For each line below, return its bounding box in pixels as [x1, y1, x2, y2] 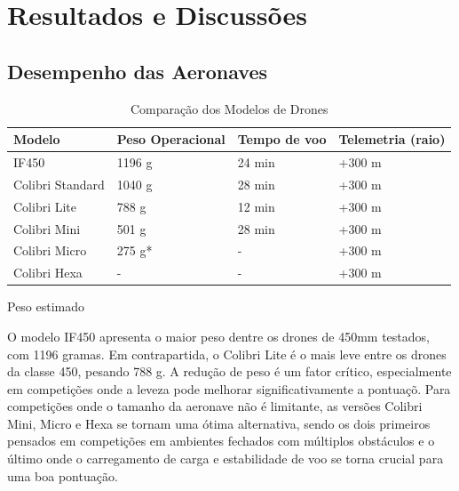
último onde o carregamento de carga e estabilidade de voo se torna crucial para [7, 449, 444, 468]
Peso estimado [7, 297, 85, 316]
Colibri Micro [13, 241, 87, 260]
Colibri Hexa [13, 263, 83, 282]
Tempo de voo [237, 130, 327, 149]
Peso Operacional [116, 130, 226, 149]
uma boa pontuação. [7, 466, 118, 485]
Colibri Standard [13, 174, 105, 193]
